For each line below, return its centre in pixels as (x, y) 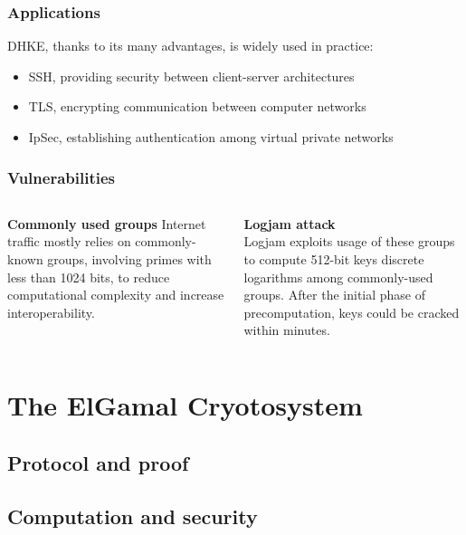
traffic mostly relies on (69, 241)
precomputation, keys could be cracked (352, 312)
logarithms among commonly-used (338, 277)
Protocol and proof (98, 462)
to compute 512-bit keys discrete (334, 259)
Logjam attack (290, 223)
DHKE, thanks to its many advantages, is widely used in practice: (190, 46)
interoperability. (51, 312)
